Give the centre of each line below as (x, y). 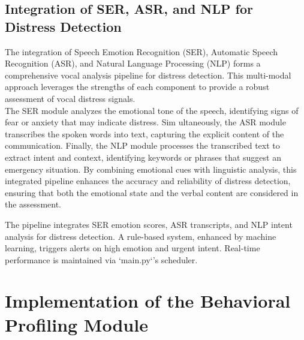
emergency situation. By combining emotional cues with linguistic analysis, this (151, 169)
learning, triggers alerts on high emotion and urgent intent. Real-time (133, 248)
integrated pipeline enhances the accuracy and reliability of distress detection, (148, 181)
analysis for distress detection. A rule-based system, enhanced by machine (141, 236)
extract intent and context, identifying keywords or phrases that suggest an (143, 157)
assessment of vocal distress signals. (70, 98)
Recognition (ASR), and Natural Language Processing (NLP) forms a (133, 63)
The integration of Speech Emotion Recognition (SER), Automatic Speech (142, 51)
